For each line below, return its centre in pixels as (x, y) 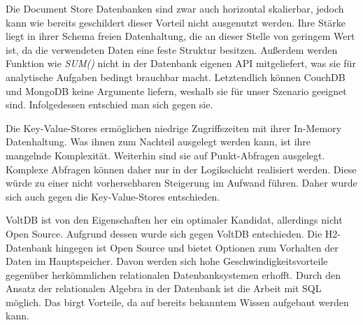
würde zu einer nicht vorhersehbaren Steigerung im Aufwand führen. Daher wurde (181, 183)
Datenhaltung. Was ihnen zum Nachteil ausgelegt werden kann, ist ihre (158, 142)
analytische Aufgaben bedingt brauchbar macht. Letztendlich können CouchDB (176, 77)
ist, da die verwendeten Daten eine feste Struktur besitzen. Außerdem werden (172, 49)
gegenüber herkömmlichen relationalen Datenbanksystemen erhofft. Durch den (173, 274)
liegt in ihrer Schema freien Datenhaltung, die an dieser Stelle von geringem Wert (180, 36)
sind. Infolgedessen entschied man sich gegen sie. (109, 104)
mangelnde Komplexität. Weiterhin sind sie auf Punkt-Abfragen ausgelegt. (165, 155)
